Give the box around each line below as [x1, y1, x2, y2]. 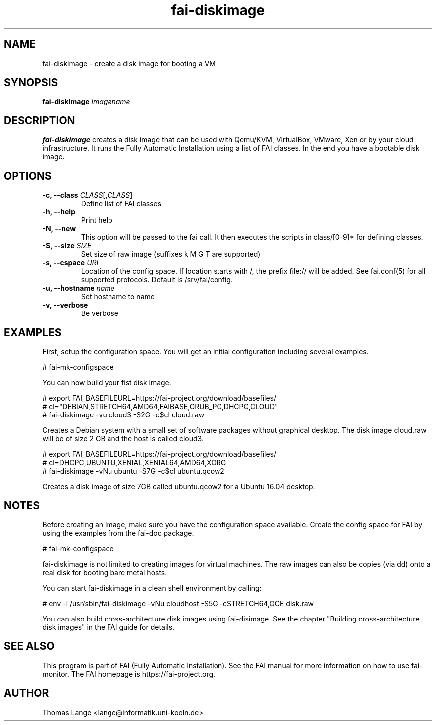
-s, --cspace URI [42, 258, 99, 267]
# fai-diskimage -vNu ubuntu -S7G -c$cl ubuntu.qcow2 [42, 466, 224, 475]
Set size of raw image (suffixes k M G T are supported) [81, 250, 261, 259]
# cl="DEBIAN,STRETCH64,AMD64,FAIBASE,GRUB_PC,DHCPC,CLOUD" [42, 402, 278, 411]
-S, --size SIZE [42, 241, 92, 250]
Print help [81, 216, 112, 225]
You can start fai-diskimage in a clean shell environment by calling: [42, 583, 262, 592]
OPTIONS [4, 169, 52, 182]
